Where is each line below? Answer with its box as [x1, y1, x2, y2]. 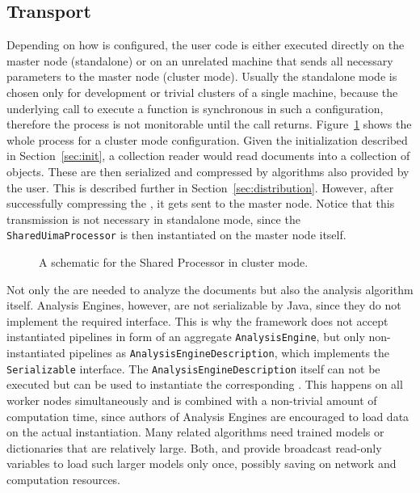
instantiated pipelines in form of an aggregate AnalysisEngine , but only [6, 328, 365, 345]
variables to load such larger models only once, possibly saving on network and [6, 455, 397, 472]
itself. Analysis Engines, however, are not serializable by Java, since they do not [6, 297, 401, 314]
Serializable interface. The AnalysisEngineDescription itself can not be [6, 360, 380, 377]
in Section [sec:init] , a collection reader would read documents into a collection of [6, 147, 410, 164]
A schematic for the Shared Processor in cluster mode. [39, 253, 309, 270]
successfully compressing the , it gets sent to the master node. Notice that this [6, 195, 395, 212]
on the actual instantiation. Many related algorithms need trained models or [6, 423, 384, 440]
